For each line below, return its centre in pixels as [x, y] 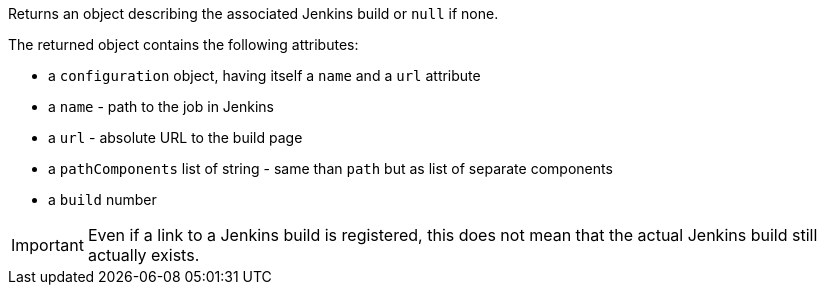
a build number [102, 199]
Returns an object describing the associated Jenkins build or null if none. [253, 13]
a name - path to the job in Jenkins [161, 106]
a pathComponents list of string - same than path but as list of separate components [330, 168]
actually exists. [143, 255]
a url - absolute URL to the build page [175, 137]
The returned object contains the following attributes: [183, 44]
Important [47, 245]
